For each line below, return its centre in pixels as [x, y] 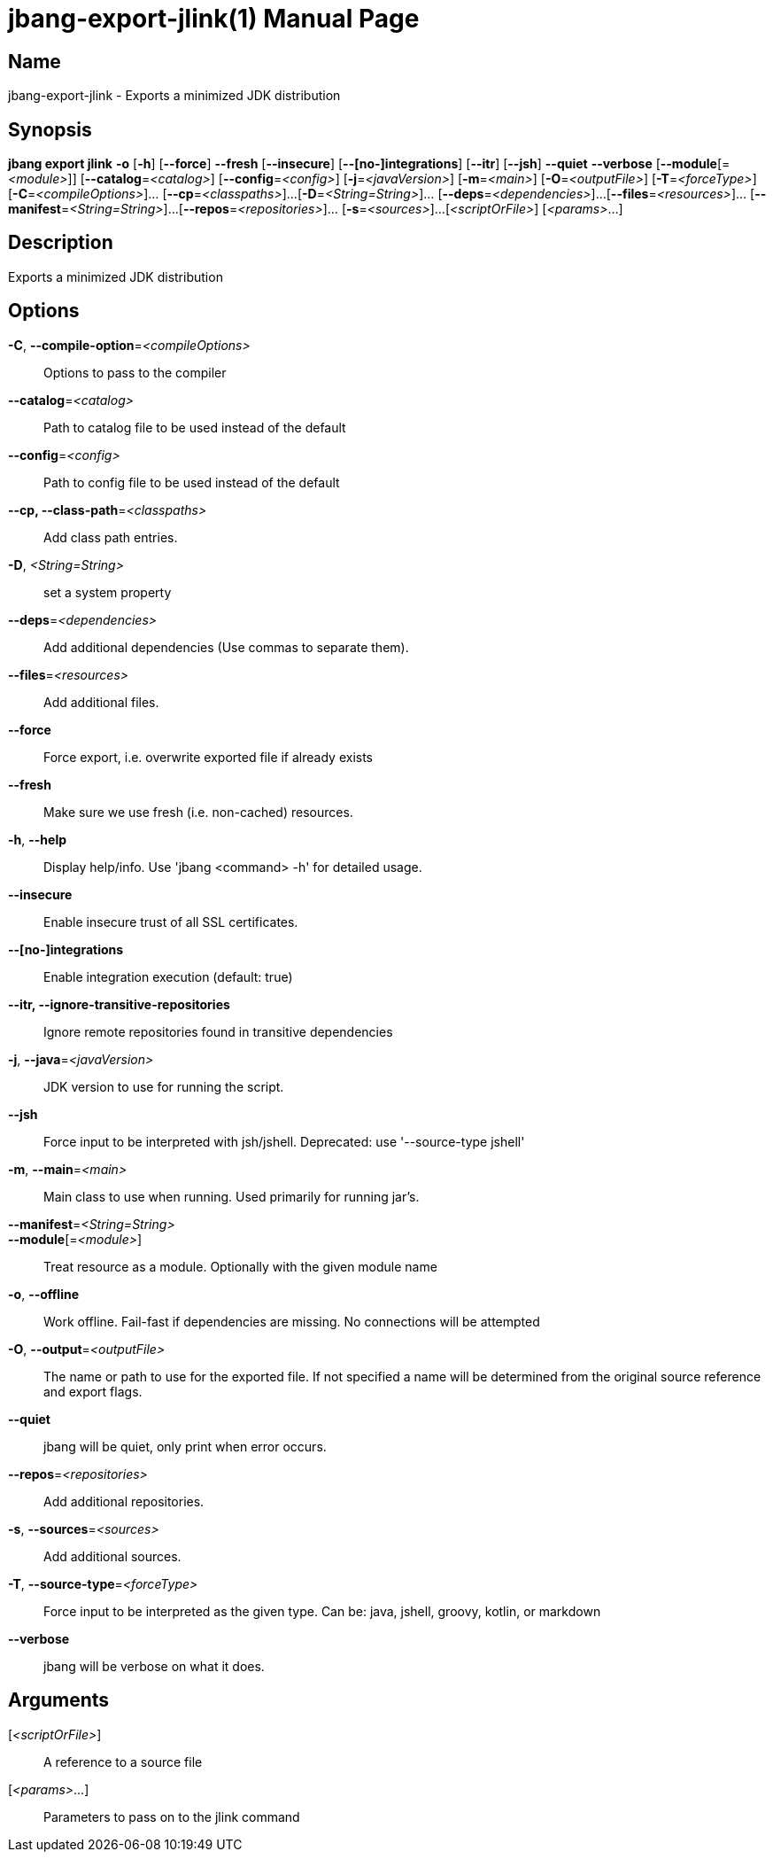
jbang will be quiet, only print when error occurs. [185, 1446]
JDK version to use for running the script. [164, 1086]
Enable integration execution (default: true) [168, 976]
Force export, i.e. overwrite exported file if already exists [208, 757]
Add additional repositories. [124, 1501]
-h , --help [38, 839]
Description [61, 243]
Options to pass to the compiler [135, 372]
